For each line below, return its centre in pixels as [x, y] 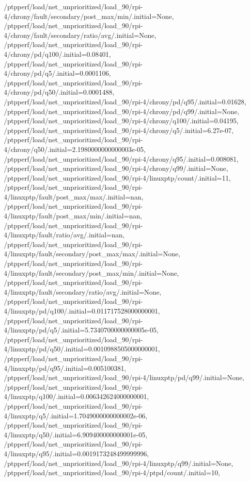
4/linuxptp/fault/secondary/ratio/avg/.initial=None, [83, 291]
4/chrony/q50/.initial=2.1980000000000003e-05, [75, 149]
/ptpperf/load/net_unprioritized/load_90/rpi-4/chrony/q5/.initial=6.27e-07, [119, 130]
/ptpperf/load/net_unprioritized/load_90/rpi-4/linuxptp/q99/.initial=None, [119, 463]
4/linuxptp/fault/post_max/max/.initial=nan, [74, 196]
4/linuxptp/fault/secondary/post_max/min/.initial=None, [92, 273]
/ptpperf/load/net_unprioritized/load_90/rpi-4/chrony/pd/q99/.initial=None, [122, 111]
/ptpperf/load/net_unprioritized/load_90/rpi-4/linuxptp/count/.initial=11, [117, 177]
